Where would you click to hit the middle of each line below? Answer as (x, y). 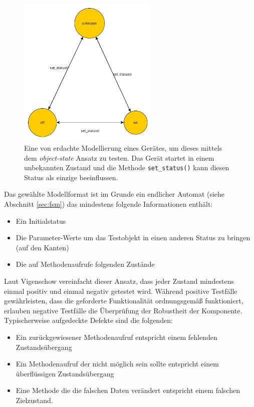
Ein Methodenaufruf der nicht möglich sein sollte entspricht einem (117, 364)
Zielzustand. (34, 400)
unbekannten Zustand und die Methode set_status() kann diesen (127, 167)
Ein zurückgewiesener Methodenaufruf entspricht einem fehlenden (116, 337)
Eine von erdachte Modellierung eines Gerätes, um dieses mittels (123, 148)
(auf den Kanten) (42, 247)
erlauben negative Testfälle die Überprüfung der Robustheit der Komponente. (123, 310)
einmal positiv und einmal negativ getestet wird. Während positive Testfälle (121, 291)
